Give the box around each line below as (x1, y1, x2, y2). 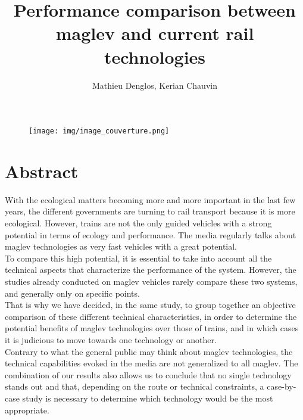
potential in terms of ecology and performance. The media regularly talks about (5, 228, 296, 241)
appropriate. (5, 403, 49, 416)
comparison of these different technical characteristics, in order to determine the (5, 310, 297, 322)
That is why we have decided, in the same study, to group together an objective (5, 298, 296, 311)
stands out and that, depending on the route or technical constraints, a (5, 380, 264, 393)
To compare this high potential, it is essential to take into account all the (5, 251, 272, 264)
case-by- (267, 380, 296, 393)
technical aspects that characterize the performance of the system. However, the (5, 263, 296, 276)
